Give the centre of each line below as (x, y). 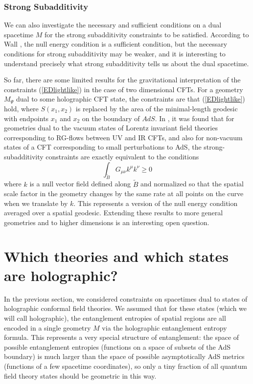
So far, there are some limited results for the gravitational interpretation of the (122, 80)
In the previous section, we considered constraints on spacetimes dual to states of (126, 298)
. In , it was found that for (195, 118)
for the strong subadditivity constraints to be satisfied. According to (147, 34)
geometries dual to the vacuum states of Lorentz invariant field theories (111, 128)
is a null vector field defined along (80, 184)
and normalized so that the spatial (192, 184)
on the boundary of (111, 118)
